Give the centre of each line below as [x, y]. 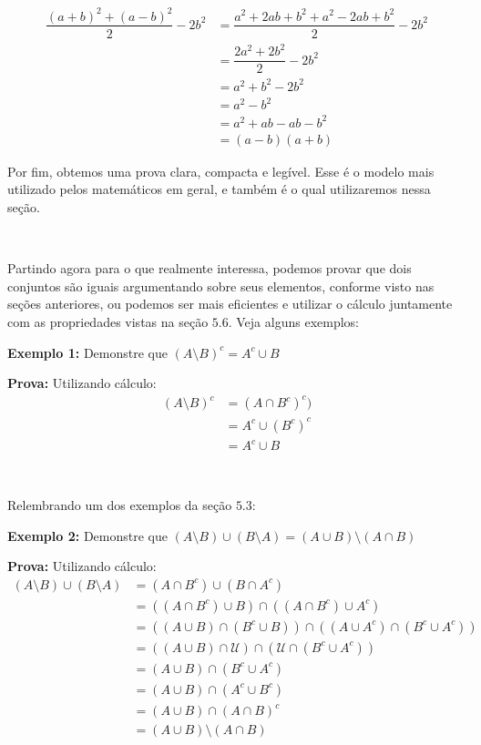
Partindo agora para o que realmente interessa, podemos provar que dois [210, 268]
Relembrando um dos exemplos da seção [120, 504]
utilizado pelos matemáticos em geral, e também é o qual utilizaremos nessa [219, 189]
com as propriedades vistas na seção [108, 321]
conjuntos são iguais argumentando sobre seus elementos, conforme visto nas [221, 286]
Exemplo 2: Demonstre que [87, 535]
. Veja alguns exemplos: [293, 321]
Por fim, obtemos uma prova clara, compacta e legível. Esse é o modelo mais [221, 171]
